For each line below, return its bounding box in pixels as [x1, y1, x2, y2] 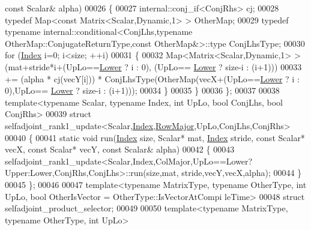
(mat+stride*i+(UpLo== [5, 60, 100, 73]
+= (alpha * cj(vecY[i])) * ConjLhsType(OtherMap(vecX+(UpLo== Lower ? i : [5, 72, 300, 85]
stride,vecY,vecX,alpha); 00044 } [181, 166, 302, 179]
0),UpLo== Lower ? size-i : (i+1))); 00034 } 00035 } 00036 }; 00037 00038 [5, 84, 280, 97]
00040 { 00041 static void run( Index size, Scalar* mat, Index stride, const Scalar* [5, 131, 305, 144]
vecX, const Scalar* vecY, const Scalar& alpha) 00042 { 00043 [5, 143, 235, 156]
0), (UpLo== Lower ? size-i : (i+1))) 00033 [141, 60, 302, 73]
